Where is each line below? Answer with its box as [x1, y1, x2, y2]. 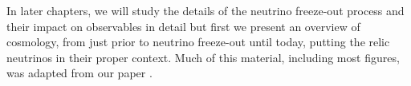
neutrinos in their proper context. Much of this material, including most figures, [6, 49, 400, 65]
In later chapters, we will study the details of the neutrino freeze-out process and [6, 2, 405, 18]
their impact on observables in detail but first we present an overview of [6, 18, 360, 34]
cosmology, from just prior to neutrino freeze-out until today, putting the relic [6, 33, 390, 50]
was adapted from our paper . [6, 64, 153, 81]
